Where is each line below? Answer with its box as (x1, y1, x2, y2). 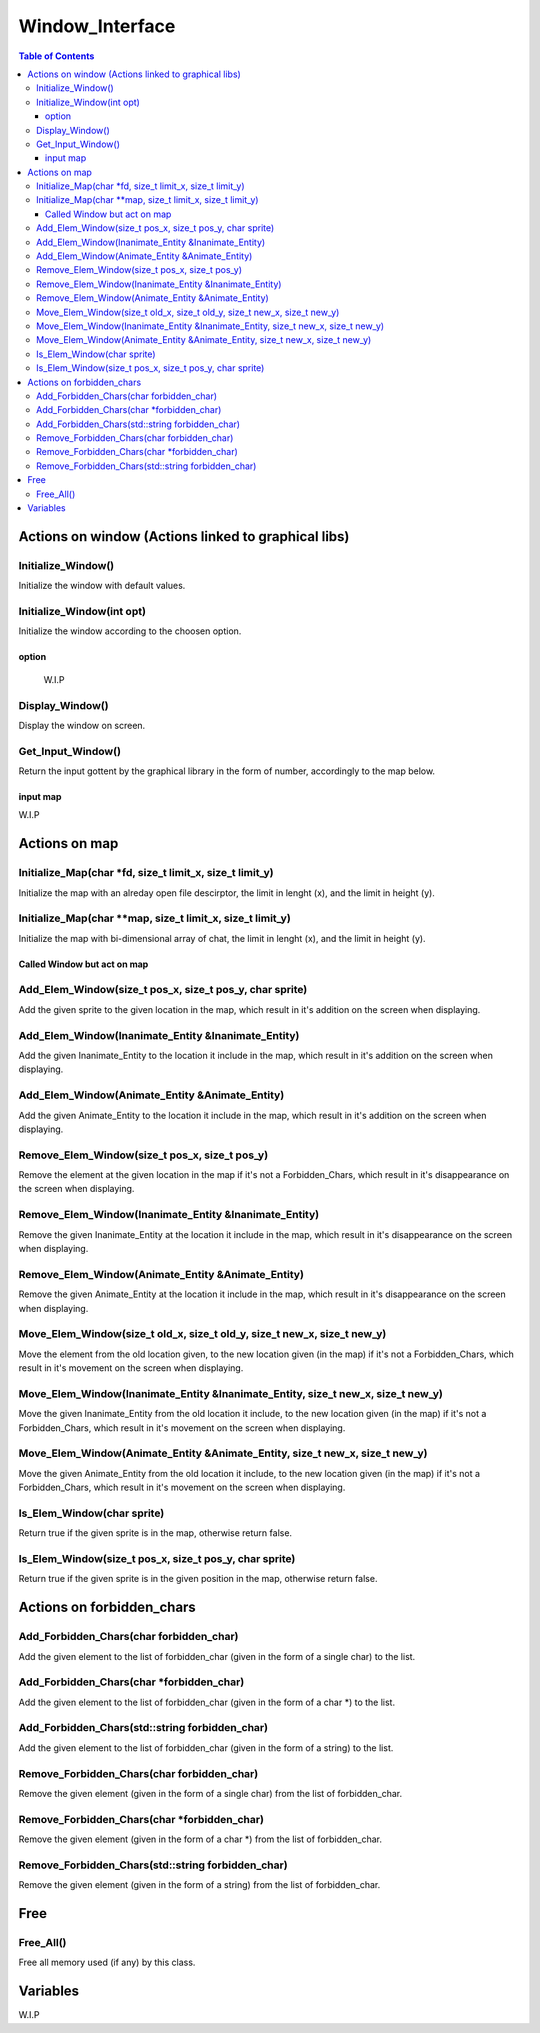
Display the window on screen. (18, 719, 146, 731)
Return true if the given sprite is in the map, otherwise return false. (18, 1527, 293, 1539)
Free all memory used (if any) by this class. (18, 1956, 196, 1969)
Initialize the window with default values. (18, 580, 186, 592)
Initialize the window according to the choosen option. (18, 625, 242, 637)
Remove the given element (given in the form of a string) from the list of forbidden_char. (18, 1879, 381, 1891)
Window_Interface (18, 15, 176, 37)
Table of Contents (18, 50, 95, 62)
